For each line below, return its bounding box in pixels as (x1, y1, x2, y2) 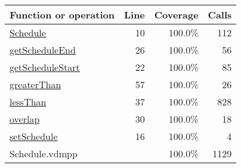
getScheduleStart (10, 60, 80, 74)
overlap (10, 112, 40, 126)
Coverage (154, 8, 199, 21)
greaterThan (10, 77, 61, 91)
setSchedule (10, 129, 58, 143)
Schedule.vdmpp (10, 147, 78, 160)
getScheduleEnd (10, 43, 76, 57)
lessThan (10, 95, 47, 108)
